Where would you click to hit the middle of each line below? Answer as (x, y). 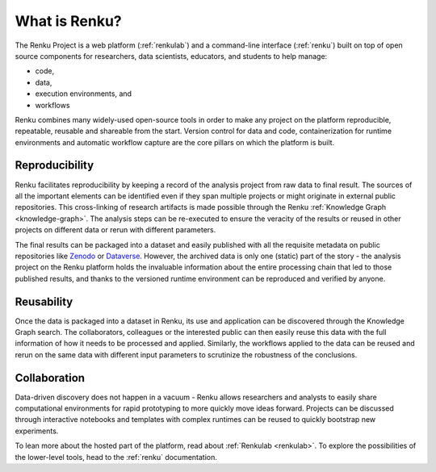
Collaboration (50, 378)
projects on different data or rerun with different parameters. (115, 230)
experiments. (37, 431)
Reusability (44, 301)
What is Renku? (69, 21)
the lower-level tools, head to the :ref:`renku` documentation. (116, 457)
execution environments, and (84, 94)
